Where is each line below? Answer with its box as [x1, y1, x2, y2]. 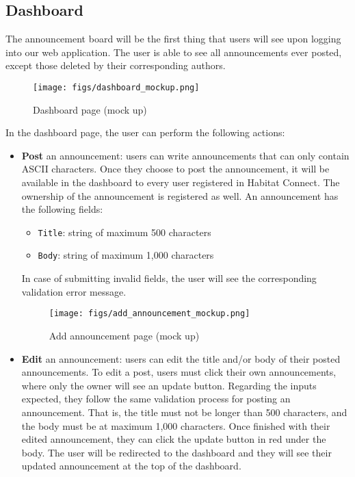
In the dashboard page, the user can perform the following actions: [5, 125, 285, 140]
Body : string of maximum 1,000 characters [38, 248, 214, 262]
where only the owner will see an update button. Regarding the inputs [21, 378, 317, 392]
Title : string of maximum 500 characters [38, 224, 211, 239]
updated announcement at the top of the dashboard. [21, 459, 241, 473]
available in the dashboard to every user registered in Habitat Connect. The [21, 175, 340, 190]
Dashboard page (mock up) [33, 102, 147, 116]
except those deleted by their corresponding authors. [5, 58, 226, 73]
